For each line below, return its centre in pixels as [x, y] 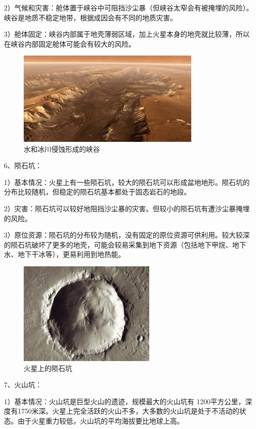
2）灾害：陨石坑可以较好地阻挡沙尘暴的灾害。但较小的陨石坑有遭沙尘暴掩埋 [127, 209]
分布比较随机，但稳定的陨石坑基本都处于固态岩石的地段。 [97, 192]
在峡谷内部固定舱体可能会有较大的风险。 [70, 43]
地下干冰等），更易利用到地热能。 [71, 254]
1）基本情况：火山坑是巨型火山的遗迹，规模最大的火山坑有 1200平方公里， [125, 401]
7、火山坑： [23, 385]
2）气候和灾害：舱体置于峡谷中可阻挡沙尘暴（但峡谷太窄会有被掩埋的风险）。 [128, 7]
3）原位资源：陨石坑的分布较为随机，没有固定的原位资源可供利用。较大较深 [127, 235]
